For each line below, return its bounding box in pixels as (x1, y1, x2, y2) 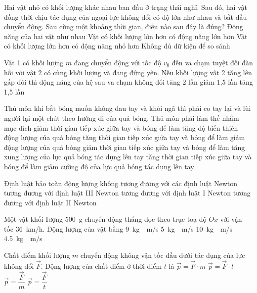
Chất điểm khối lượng (4, 250, 70, 260)
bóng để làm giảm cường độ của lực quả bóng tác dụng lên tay (4, 161, 194, 171)
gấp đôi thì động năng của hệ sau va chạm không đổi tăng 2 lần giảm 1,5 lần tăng (4, 77, 253, 87)
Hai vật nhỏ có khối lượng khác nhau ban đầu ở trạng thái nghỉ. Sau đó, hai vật (4, 2, 248, 12)
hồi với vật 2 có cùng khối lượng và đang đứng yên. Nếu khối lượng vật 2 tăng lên (4, 67, 252, 77)
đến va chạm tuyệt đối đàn (171, 57, 253, 67)
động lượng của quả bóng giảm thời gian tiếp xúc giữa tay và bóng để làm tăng (4, 142, 245, 152)
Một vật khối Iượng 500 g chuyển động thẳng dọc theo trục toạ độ (4, 214, 207, 224)
